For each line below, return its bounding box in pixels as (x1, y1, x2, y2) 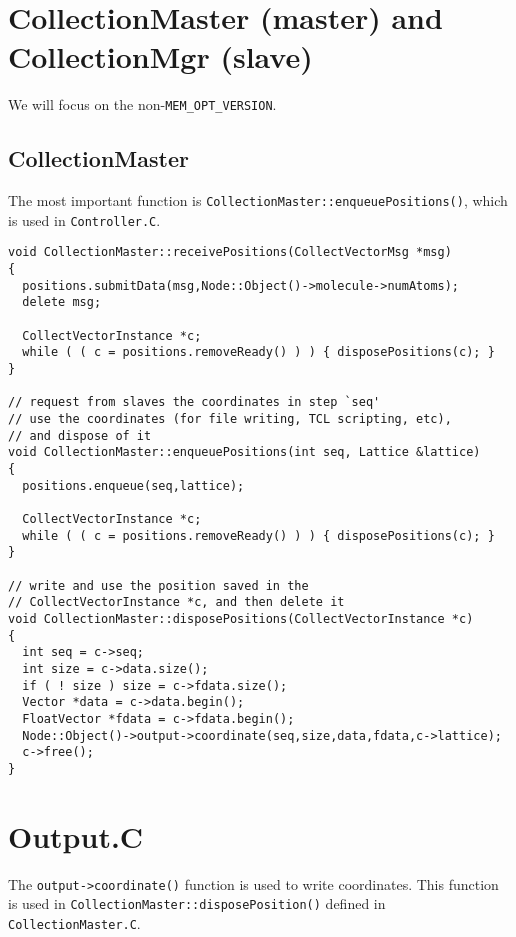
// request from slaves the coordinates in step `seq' (8, 395, 381, 410)
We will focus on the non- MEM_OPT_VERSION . (8, 94, 277, 115)
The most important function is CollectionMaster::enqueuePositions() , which (8, 190, 508, 211)
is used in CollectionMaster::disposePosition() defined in (8, 893, 386, 914)
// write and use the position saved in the (8, 578, 309, 593)
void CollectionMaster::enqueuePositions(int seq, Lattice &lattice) (8, 445, 481, 460)
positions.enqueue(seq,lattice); (22, 478, 245, 493)
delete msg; (22, 295, 102, 310)
